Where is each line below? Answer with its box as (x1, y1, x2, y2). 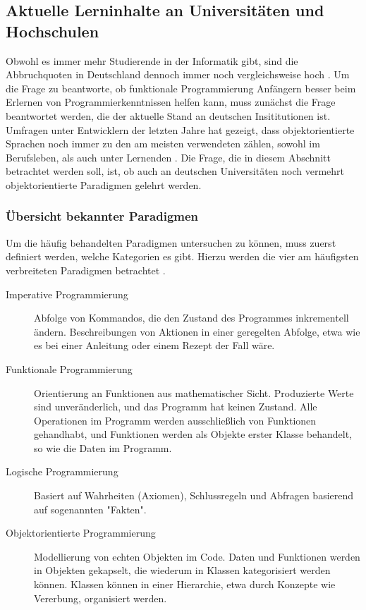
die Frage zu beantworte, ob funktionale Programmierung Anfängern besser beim (6, 80, 356, 95)
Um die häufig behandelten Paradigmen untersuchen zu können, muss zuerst (6, 235, 336, 250)
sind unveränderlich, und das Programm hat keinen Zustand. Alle (34, 399, 317, 414)
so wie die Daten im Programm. (34, 440, 172, 455)
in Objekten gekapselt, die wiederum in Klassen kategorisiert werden (34, 563, 331, 578)
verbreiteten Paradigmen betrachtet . (6, 262, 166, 277)
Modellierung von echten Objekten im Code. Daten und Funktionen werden (34, 549, 360, 563)
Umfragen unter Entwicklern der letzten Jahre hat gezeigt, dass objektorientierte (6, 122, 355, 137)
